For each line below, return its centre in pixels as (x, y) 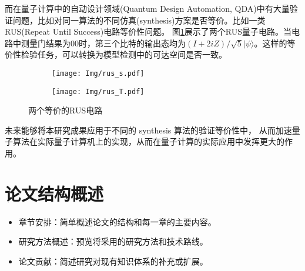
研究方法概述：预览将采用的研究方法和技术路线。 (113, 241)
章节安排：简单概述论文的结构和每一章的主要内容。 (117, 221)
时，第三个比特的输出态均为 (132, 43)
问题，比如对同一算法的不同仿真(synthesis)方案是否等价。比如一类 (139, 20)
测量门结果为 (46, 43)
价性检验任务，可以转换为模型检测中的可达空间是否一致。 (116, 54)
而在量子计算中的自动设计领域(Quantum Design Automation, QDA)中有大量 (147, 8)
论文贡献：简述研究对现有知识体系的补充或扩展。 (113, 261)
